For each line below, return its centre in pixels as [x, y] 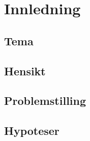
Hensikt [25, 70]
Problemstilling [45, 101]
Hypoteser [32, 131]
